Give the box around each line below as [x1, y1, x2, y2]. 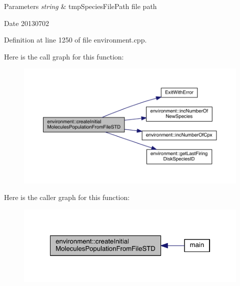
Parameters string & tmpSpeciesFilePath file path [4, 1, 157, 11]
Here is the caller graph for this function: [4, 192, 130, 202]
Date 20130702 [4, 17, 49, 28]
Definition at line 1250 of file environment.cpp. [4, 34, 147, 45]
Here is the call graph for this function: [4, 51, 124, 61]
